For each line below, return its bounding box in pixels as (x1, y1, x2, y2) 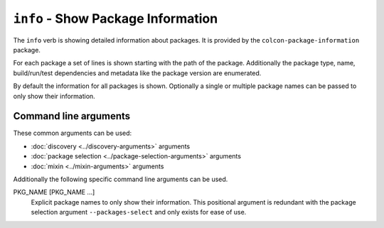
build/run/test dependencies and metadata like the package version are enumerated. (13, 68, 262, 77)
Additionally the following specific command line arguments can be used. (13, 175, 228, 183)
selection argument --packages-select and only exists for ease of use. (31, 208, 247, 217)
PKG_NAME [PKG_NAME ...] (13, 188, 95, 197)
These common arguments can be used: (13, 129, 132, 138)
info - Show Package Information (13, 11, 218, 26)
